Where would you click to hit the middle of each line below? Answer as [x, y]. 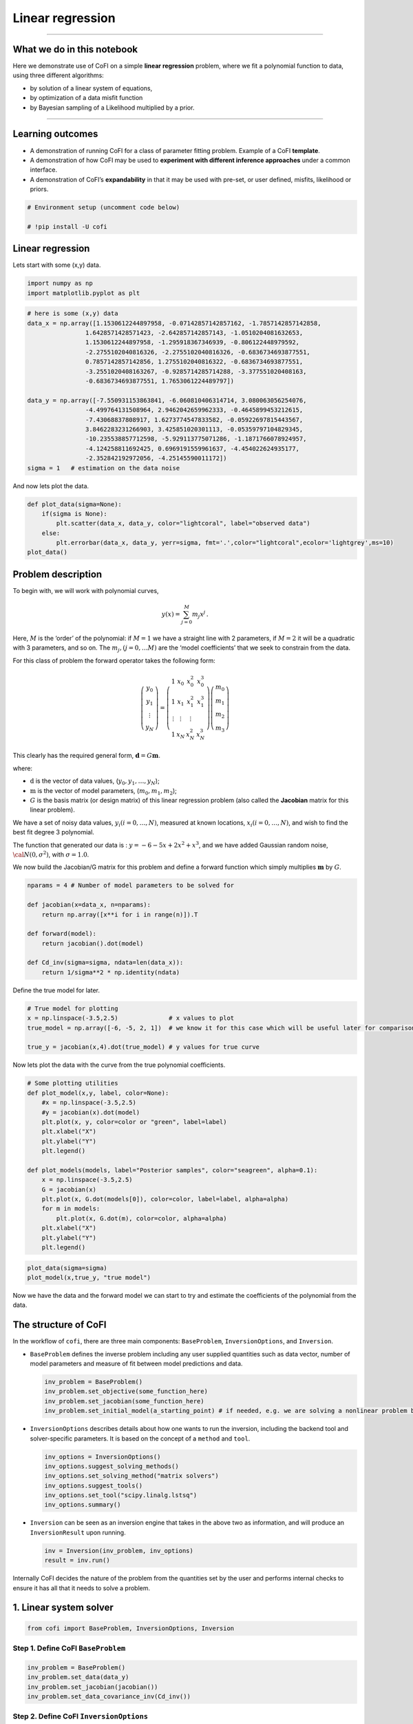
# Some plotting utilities [73, 1083]
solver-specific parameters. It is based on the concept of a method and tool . [140, 1439]
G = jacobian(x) [69, 1189]
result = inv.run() [77, 1561]
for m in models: [71, 1209]
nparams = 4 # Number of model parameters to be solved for [131, 885]
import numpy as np [60, 283]
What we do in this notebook [75, 49]
